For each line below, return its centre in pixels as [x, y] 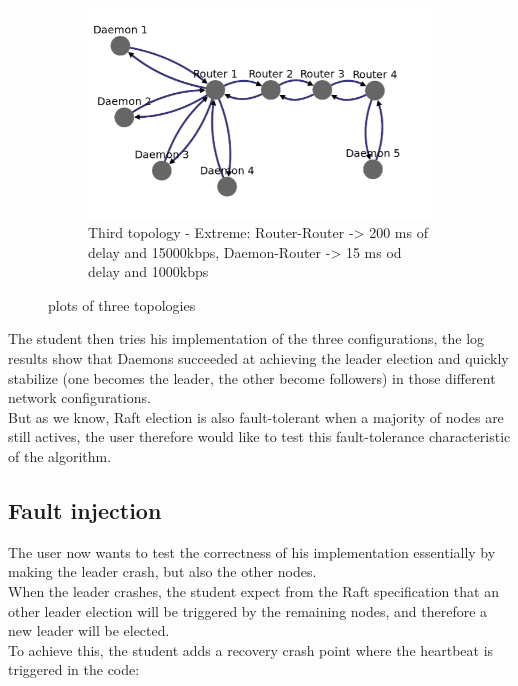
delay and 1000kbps [148, 271]
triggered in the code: [74, 669]
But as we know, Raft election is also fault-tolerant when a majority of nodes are [256, 416]
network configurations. [79, 397]
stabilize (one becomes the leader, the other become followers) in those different [252, 377]
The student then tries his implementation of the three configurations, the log [246, 338]
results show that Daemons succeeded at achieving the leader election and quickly [258, 358]
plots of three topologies [122, 304]
